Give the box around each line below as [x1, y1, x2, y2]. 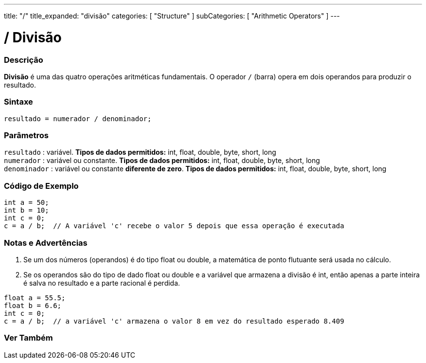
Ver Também [4, 333, 53, 343]
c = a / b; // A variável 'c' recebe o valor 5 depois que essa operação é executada [4, 222, 344, 230]
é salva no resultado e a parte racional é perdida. [23, 278, 180, 287]
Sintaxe [4, 97, 33, 107]
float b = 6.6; [4, 301, 62, 309]
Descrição [4, 54, 43, 65]
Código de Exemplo [4, 181, 79, 191]
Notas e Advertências [4, 237, 88, 248]
